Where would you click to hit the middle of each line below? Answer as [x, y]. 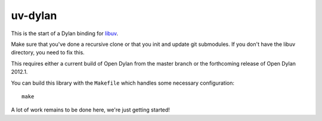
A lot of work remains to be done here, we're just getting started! [90, 110]
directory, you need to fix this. [48, 52]
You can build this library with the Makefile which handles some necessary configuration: [123, 83]
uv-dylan [34, 15]
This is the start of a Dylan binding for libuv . [65, 33]
